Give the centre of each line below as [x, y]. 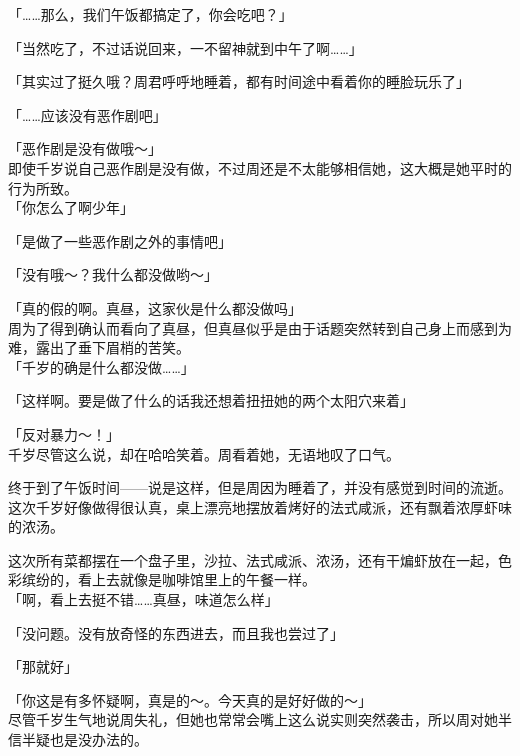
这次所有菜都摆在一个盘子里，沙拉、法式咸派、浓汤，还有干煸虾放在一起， [253, 559]
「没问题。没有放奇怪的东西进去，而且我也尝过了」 [176, 632]
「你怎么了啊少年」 [71, 207]
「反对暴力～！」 [64, 433]
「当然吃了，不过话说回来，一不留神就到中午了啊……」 [185, 47]
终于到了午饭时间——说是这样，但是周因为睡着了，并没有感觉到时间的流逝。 [260, 487]
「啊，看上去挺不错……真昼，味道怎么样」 [143, 599]
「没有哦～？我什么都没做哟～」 [113, 274]
